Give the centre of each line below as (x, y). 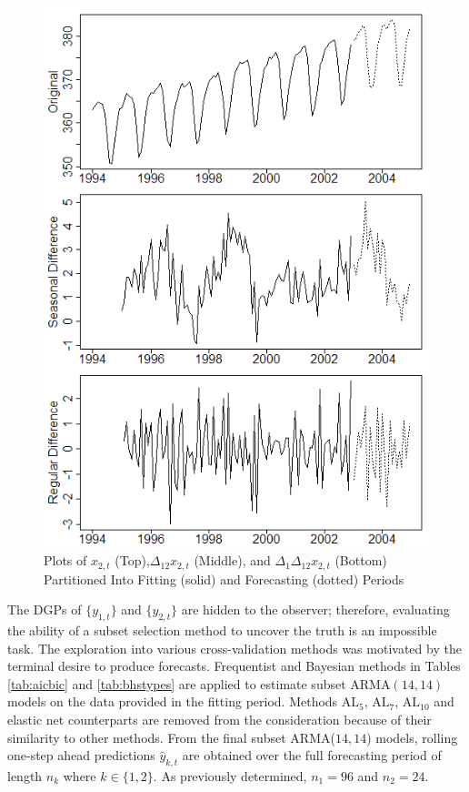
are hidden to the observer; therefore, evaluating (315, 609)
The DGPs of (45, 609)
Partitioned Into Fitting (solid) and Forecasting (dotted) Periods (224, 579)
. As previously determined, (230, 775)
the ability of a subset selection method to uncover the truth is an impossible (222, 630)
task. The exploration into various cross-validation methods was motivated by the (234, 648)
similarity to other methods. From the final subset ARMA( (171, 737)
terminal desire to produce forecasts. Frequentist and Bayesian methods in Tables (234, 666)
